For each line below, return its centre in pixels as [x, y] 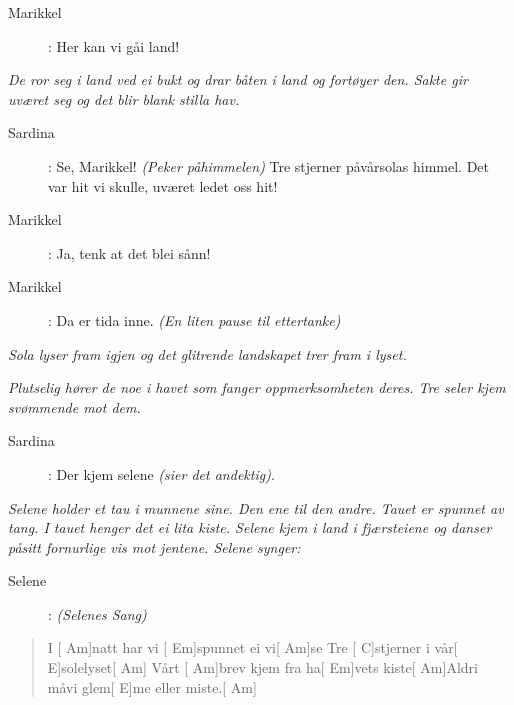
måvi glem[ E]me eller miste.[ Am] [152, 686]
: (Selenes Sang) [97, 613]
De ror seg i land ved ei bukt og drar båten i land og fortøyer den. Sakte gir [238, 79]
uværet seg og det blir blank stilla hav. [124, 98]
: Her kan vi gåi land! [114, 45]
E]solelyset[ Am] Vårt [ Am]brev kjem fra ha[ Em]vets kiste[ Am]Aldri [262, 667]
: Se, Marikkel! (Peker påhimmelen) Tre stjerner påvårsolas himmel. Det [269, 165]
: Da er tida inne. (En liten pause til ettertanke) [194, 319]
